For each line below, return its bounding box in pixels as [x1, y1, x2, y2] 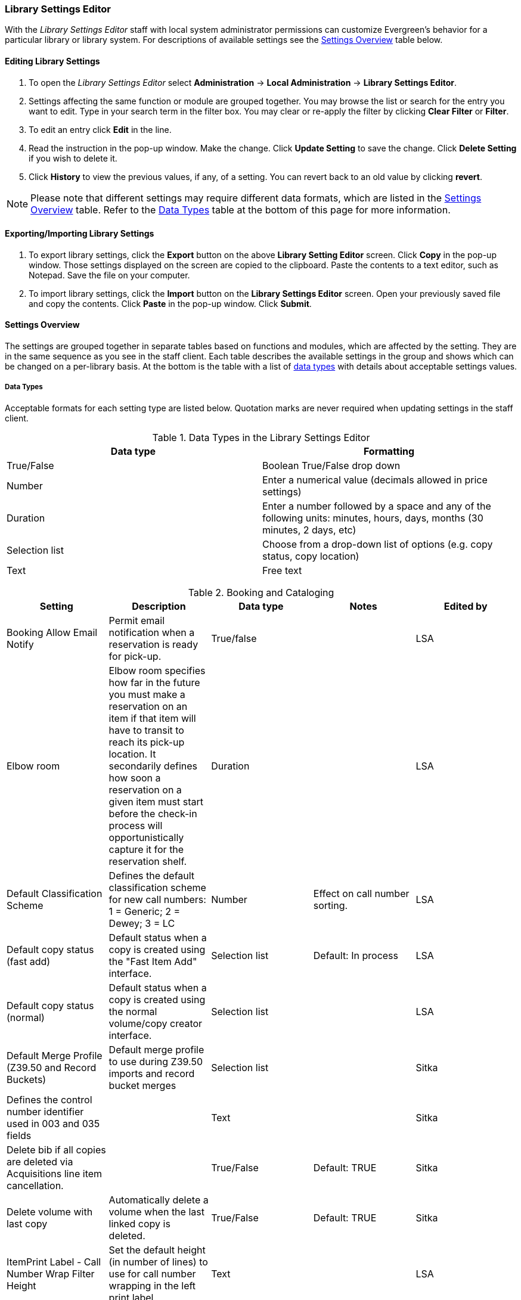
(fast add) [7, 955, 51, 967]
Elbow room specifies [108, 664, 206, 677]
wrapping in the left [108, 1279, 196, 1292]
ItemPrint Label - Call [7, 1255, 101, 1268]
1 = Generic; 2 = [108, 905, 181, 917]
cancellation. [7, 1179, 64, 1192]
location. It [108, 747, 156, 760]
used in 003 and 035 [7, 1117, 100, 1130]
